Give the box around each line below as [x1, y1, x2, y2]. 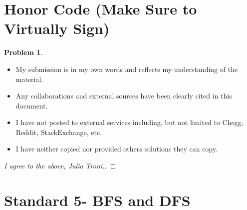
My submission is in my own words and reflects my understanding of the [15, 63, 238, 74]
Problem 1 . [4, 47, 43, 57]
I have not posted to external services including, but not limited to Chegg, [15, 117, 244, 127]
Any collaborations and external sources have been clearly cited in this [15, 90, 232, 101]
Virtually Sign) [4, 18, 110, 38]
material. [15, 73, 43, 84]
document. [15, 100, 48, 110]
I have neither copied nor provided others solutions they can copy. [15, 143, 218, 154]
